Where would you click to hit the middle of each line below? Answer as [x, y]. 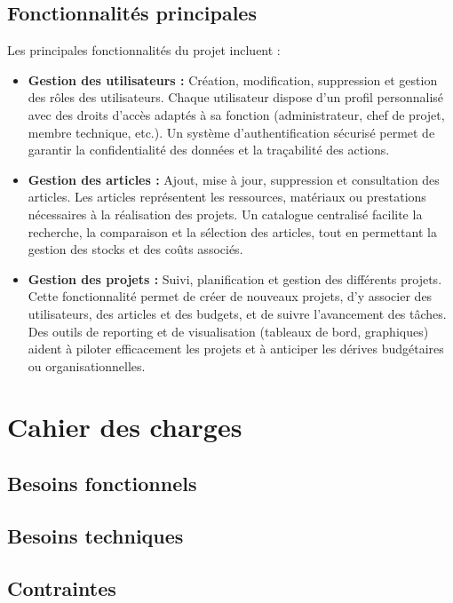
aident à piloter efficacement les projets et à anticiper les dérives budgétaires [236, 349]
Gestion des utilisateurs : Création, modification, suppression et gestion [233, 79]
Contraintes [62, 587]
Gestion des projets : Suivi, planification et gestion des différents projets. [235, 278]
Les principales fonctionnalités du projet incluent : [144, 50]
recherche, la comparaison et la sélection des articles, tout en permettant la [232, 231]
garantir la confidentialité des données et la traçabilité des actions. [209, 150]
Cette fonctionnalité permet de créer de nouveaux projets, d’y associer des [230, 296]
